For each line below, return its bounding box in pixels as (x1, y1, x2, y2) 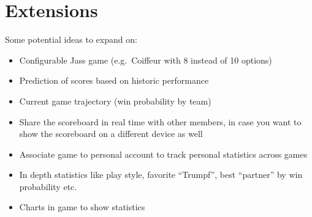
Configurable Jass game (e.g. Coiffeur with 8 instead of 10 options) (19, 53, 272, 66)
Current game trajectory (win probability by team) (19, 94, 211, 107)
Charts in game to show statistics (19, 200, 145, 213)
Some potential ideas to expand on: (5, 33, 137, 46)
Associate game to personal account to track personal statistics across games (19, 147, 308, 160)
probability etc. (19, 180, 77, 193)
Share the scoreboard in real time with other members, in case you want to (19, 115, 302, 128)
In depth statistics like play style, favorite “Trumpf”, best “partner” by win (19, 168, 303, 181)
